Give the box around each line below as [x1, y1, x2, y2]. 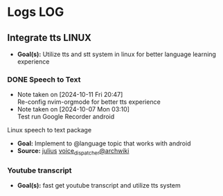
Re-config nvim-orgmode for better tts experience [17, 98, 161, 106]
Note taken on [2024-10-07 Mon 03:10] [17, 105, 130, 114]
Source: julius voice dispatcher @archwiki [17, 147, 130, 157]
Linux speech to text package [7, 126, 92, 134]
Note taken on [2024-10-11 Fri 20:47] [17, 91, 123, 99]
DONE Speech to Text [7, 74, 81, 84]
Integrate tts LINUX [7, 32, 92, 44]
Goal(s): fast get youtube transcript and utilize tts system [17, 181, 181, 190]
